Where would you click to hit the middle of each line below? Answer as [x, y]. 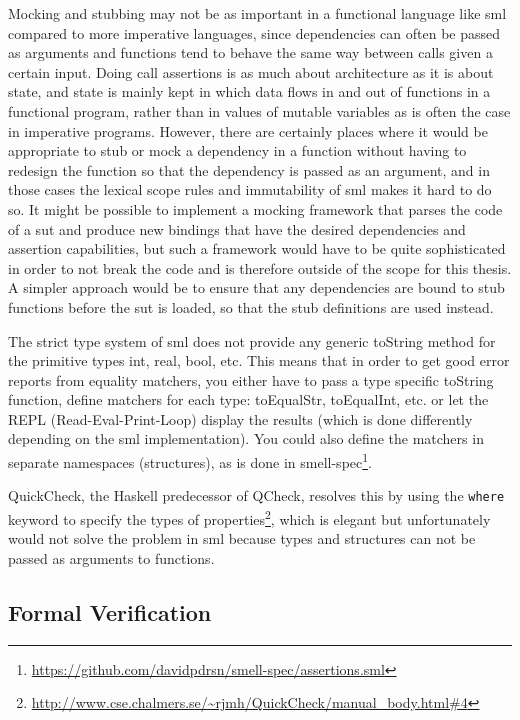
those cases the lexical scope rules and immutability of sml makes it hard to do [250, 189]
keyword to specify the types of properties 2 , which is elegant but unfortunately [249, 517]
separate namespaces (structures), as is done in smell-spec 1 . [190, 460]
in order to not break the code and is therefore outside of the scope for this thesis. [260, 267]
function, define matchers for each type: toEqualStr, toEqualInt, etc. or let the [248, 399]
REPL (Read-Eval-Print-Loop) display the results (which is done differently [240, 418]
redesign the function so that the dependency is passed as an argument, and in [249, 169]
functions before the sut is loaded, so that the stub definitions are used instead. [251, 306]
